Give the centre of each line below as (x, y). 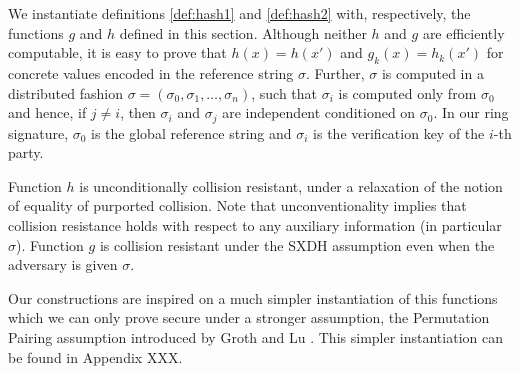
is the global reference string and (191, 132)
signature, (38, 132)
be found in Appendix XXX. (95, 356)
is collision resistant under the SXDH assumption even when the (297, 244)
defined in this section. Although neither (243, 32)
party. (26, 152)
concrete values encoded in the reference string (151, 72)
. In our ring (471, 112)
